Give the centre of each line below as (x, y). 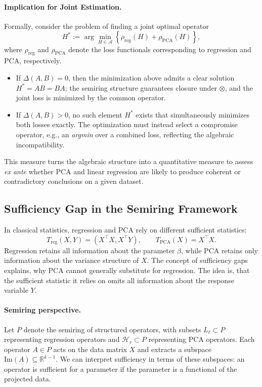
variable (16, 290)
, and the (239, 87)
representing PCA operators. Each (202, 339)
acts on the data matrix (90, 349)
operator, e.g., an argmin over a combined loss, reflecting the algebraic (125, 134)
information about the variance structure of (72, 260)
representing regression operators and (62, 339)
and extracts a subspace (174, 349)
